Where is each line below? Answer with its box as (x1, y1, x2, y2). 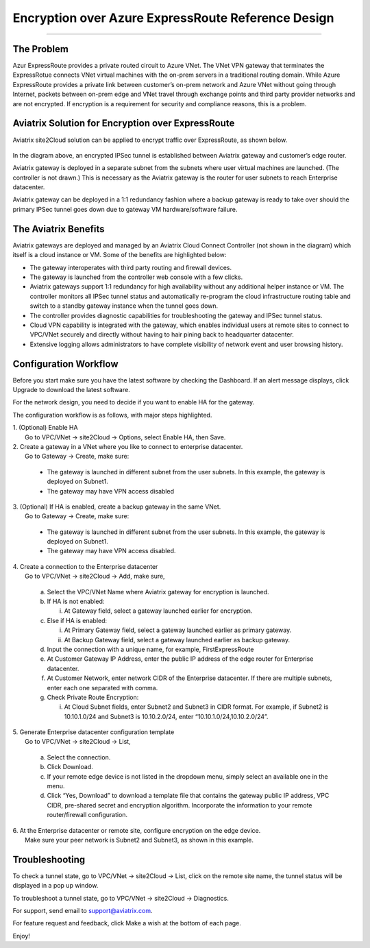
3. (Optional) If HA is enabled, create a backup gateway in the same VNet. (12, 502, 221, 511)
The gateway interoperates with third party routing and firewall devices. (29, 263, 232, 271)
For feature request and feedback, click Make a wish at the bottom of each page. (12, 919, 241, 927)
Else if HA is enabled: (47, 616, 108, 624)
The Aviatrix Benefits (12, 223, 105, 234)
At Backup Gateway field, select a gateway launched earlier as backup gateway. (64, 635, 291, 644)
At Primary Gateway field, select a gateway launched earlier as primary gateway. (64, 626, 292, 634)
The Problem (12, 43, 69, 55)
